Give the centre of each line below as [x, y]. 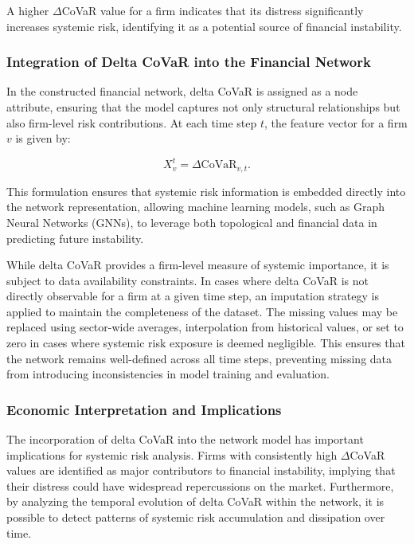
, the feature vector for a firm [336, 122]
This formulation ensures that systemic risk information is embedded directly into [206, 191]
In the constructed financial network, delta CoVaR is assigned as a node [182, 91]
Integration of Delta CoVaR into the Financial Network [189, 62]
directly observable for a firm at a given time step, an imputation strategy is [193, 296]
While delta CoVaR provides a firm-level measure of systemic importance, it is [198, 265]
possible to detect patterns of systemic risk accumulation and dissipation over [196, 517]
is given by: [43, 138]
